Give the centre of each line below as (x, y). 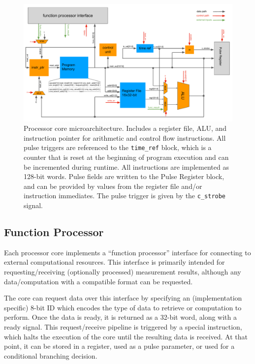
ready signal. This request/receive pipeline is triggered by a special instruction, (123, 326)
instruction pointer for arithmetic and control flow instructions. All (125, 137)
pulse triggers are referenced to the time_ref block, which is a (118, 147)
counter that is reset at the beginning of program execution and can (126, 157)
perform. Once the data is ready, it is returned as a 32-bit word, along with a (120, 317)
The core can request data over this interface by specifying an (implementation (123, 298)
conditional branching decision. (51, 355)
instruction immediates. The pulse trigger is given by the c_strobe (125, 196)
